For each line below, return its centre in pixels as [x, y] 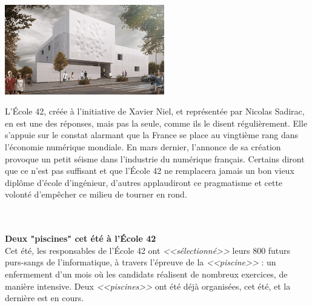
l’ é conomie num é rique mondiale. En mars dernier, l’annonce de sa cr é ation [143, 146]
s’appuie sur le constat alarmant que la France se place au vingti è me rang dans [152, 135]
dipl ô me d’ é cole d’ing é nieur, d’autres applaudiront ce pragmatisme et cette [144, 182]
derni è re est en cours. [45, 298]
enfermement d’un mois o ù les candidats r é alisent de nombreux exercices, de [146, 274]
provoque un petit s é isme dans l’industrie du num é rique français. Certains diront [155, 158]
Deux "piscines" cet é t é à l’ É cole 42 [81, 238]
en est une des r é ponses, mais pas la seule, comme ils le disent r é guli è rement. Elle [156, 123]
